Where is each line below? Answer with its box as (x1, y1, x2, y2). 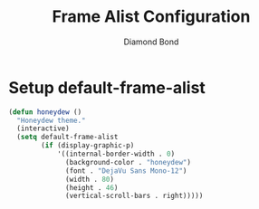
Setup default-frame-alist (8, 77, 206, 98)
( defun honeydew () (8, 107, 82, 117)
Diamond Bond (123, 36, 179, 47)
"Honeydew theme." (16, 116, 87, 125)
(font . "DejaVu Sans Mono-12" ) (65, 166, 187, 176)
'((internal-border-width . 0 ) (56, 149, 176, 159)
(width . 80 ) (65, 175, 115, 184)
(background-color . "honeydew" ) (65, 157, 192, 166)
